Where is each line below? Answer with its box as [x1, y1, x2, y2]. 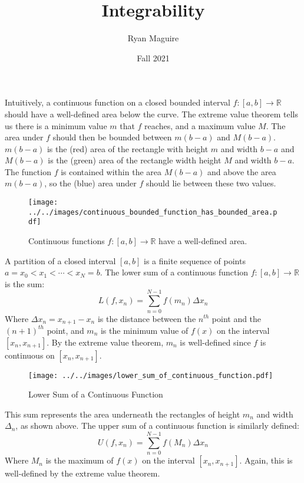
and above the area [207, 165, 276, 178]
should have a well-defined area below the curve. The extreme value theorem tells [5, 107, 299, 120]
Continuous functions [28, 235, 105, 247]
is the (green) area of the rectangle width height [48, 154, 222, 166]
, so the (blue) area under [44, 177, 137, 189]
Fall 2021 [137, 51, 170, 64]
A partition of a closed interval [5, 254, 116, 267]
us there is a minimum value [5, 119, 107, 132]
